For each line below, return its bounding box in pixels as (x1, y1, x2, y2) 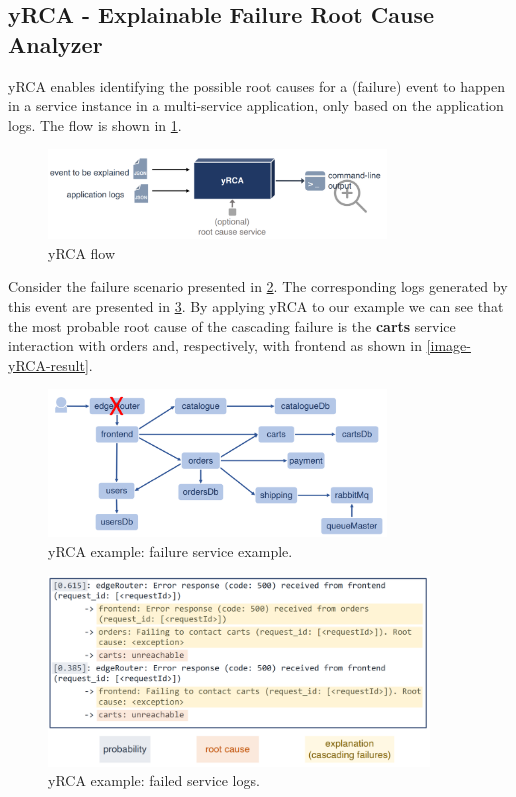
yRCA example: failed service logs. (48, 770, 260, 791)
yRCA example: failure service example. (48, 540, 293, 561)
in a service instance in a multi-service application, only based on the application (8, 95, 504, 116)
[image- (426, 335, 471, 356)
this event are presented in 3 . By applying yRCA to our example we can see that (8, 295, 504, 316)
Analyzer (8, 28, 103, 59)
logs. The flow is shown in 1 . (8, 114, 182, 135)
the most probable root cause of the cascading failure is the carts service (8, 315, 456, 336)
